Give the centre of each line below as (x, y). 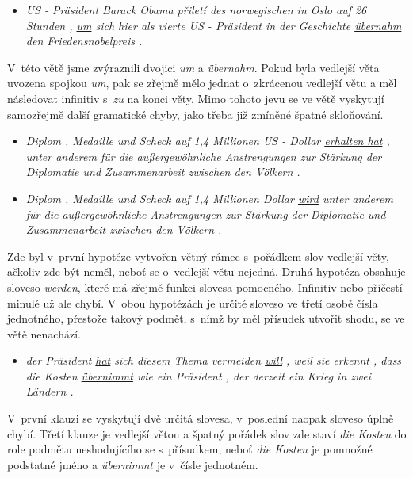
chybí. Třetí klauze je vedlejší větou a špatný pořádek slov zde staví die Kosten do (207, 433)
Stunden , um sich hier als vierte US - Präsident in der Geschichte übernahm (214, 25)
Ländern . (50, 391)
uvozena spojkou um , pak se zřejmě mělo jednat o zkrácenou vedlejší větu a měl (202, 83)
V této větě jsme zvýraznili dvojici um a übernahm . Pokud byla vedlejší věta (193, 67)
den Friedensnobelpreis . (84, 41)
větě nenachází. (44, 333)
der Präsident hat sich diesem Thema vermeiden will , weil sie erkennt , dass (214, 360)
